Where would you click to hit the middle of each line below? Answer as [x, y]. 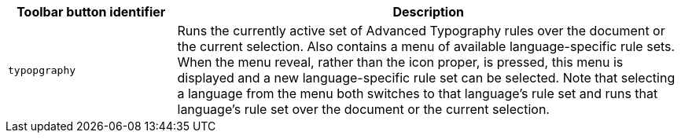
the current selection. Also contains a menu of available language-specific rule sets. [426, 46]
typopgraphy [42, 70]
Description [428, 12]
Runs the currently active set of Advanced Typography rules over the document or [421, 31]
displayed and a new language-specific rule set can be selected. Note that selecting [426, 78]
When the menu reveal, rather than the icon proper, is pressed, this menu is [400, 62]
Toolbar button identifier [91, 12]
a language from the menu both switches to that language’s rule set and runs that [418, 93]
